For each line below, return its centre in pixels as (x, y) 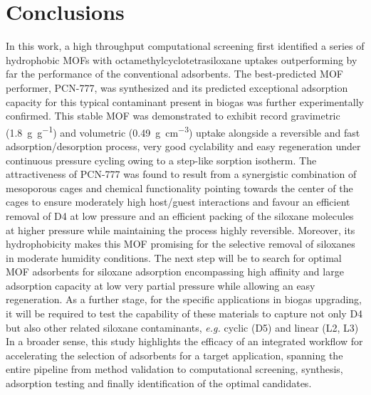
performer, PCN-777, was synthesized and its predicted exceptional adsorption (177, 87)
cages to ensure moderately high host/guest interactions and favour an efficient (178, 202)
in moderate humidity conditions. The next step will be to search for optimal (174, 257)
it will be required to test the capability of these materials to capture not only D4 (184, 314)
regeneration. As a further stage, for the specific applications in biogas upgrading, (184, 299)
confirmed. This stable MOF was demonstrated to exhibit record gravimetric (173, 116)
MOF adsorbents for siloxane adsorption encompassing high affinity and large (175, 272)
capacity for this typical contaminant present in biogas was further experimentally (185, 101)
